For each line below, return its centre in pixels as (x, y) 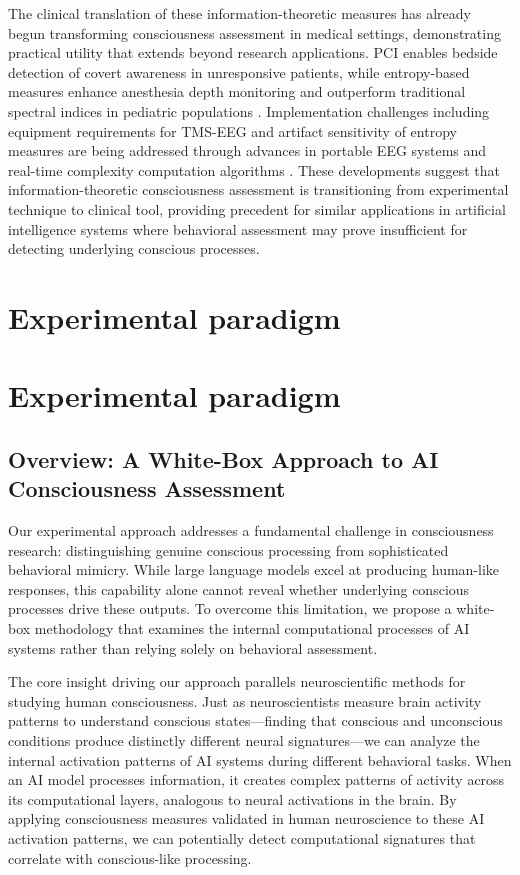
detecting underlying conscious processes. (134, 248)
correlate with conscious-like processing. (130, 857)
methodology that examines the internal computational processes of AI (252, 628)
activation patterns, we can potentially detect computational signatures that (242, 837)
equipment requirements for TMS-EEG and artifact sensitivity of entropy (232, 130)
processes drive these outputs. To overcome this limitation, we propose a (230, 608)
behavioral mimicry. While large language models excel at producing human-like (254, 569)
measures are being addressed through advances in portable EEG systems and (247, 150)
